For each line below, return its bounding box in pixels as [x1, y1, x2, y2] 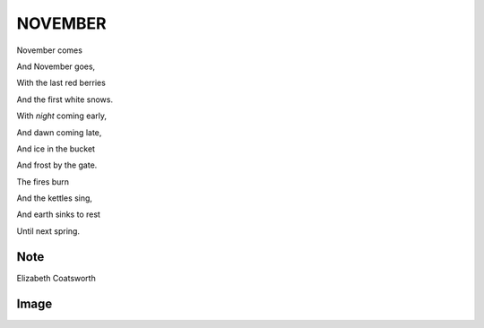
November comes [16, 45, 82, 56]
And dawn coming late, [16, 126, 102, 138]
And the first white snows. [16, 94, 114, 105]
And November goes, [16, 61, 96, 72]
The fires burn [16, 176, 70, 187]
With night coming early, [16, 110, 108, 121]
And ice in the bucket [16, 143, 96, 154]
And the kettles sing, [16, 193, 93, 203]
